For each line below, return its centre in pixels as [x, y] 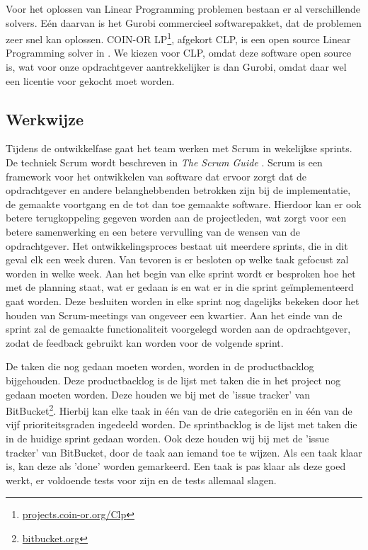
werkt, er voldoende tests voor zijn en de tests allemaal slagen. [141, 480]
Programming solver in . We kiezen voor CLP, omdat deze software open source [179, 53]
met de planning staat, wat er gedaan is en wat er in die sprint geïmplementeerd [180, 287]
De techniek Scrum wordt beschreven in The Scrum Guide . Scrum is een [164, 162]
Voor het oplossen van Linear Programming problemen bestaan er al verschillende [183, 8]
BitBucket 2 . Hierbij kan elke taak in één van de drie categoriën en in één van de [179, 409]
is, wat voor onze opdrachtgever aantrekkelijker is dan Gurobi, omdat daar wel [176, 67]
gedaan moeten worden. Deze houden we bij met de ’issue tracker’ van [158, 394]
